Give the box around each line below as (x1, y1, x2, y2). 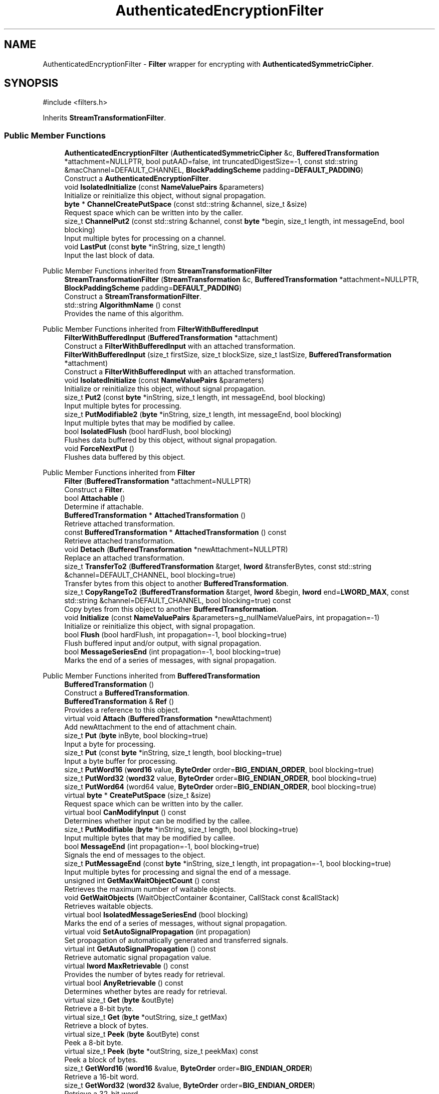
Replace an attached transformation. (64, 554, 185, 563)
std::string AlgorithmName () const (64, 301, 181, 310)
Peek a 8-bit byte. (64, 1038, 123, 1047)
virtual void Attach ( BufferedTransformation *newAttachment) (64, 714, 272, 723)
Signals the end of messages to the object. (64, 851, 205, 860)
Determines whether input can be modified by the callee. (64, 816, 252, 826)
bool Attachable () (64, 494, 125, 503)
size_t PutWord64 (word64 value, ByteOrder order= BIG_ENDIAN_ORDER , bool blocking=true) (64, 782, 376, 791)
